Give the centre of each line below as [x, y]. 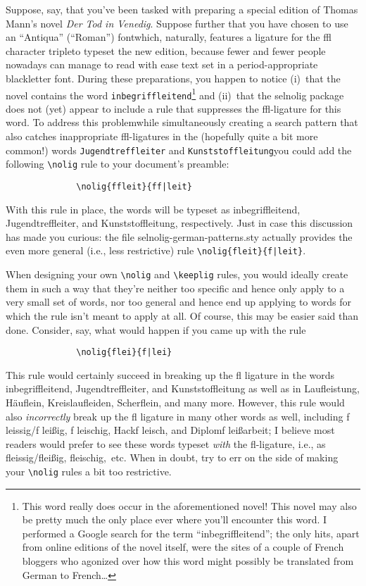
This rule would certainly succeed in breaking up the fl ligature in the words [170, 374]
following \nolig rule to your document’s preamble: [118, 164]
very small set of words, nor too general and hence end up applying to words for [178, 302]
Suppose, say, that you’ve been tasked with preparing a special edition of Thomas [182, 9]
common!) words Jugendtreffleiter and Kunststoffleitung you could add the [179, 150]
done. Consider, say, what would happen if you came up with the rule [156, 329]
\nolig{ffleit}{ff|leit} [134, 186]
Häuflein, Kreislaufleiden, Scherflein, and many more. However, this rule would [175, 402]
